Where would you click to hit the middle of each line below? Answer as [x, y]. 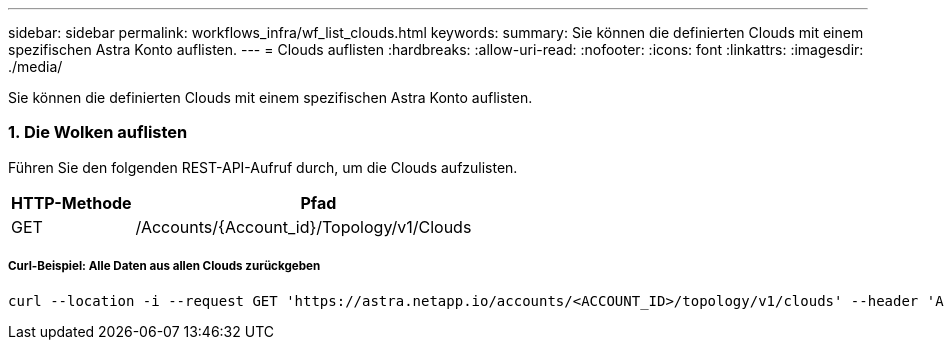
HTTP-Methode [71, 202]
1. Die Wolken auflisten [98, 132]
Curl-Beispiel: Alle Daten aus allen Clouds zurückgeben [164, 266]
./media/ [35, 66]
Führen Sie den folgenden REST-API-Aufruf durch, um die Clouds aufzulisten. [263, 167]
